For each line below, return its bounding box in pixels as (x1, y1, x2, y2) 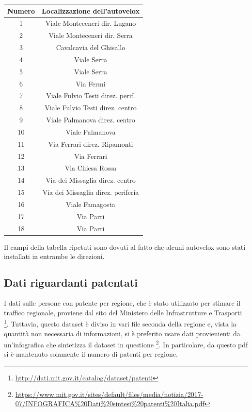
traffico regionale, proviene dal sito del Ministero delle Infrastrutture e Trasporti (4, 307, 242, 317)
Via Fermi (76, 78, 106, 88)
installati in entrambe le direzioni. (4, 251, 105, 261)
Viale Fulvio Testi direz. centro (45, 103, 137, 113)
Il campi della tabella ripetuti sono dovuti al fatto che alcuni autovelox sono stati (4, 241, 246, 252)
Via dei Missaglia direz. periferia (42, 187, 139, 197)
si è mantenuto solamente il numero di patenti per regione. (4, 349, 178, 359)
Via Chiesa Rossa (64, 163, 117, 173)
